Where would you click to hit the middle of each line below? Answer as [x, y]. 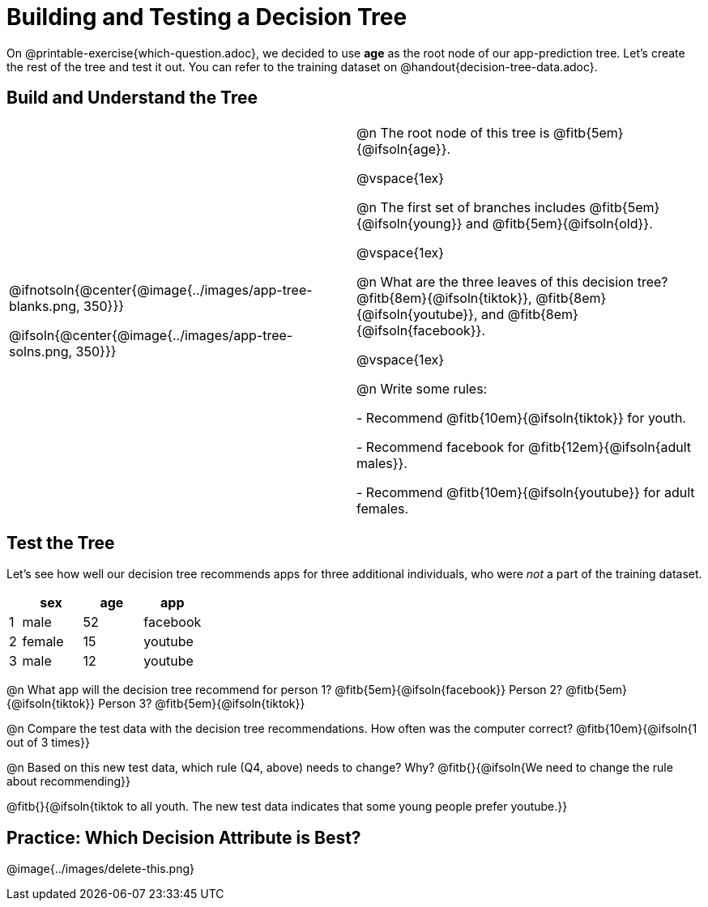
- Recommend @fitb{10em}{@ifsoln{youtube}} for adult [526, 492]
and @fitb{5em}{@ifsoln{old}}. [559, 223]
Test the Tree [61, 543]
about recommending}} [68, 781]
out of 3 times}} [49, 743]
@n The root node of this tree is [453, 132]
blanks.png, [45, 306]
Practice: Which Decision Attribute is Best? [184, 837]
